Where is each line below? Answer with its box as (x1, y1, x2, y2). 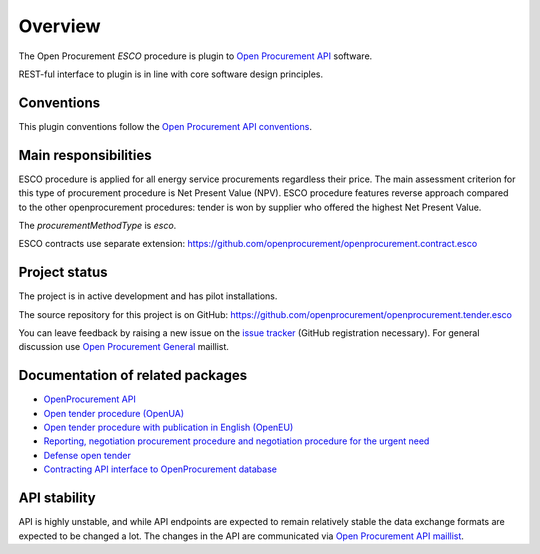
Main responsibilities (18, 146, 152, 164)
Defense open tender (43, 449, 132, 461)
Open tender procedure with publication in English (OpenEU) (43, 421, 294, 434)
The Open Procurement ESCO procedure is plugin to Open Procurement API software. (18, 50, 373, 62)
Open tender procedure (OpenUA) (43, 407, 185, 419)
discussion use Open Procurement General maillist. (18, 341, 230, 353)
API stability (18, 490, 97, 507)
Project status (18, 264, 109, 281)
